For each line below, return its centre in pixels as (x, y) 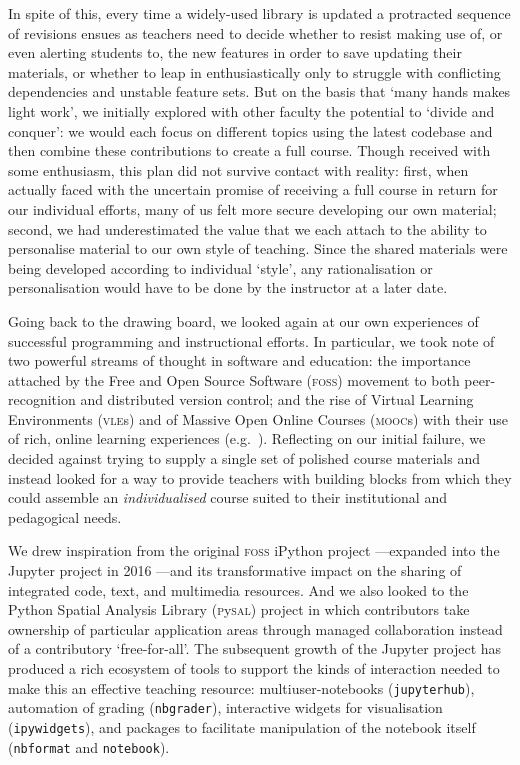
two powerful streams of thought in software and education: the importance (239, 360)
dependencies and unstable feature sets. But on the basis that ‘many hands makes (259, 91)
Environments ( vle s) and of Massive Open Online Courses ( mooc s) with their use (258, 418)
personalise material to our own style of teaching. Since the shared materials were (258, 248)
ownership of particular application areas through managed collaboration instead (255, 628)
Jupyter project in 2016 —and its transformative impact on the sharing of (235, 570)
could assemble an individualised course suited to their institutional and (227, 497)
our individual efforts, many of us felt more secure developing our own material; (252, 208)
